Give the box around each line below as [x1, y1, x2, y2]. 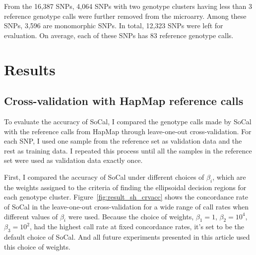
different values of [4, 211, 58, 221]
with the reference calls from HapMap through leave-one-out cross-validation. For [4, 126, 252, 136]
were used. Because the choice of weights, [68, 211, 194, 221]
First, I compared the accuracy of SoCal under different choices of [4, 171, 204, 182]
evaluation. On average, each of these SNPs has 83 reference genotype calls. [4, 30, 234, 40]
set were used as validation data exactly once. [4, 155, 143, 165]
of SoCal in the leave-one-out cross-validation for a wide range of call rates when [4, 201, 249, 211]
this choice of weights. [4, 241, 70, 252]
